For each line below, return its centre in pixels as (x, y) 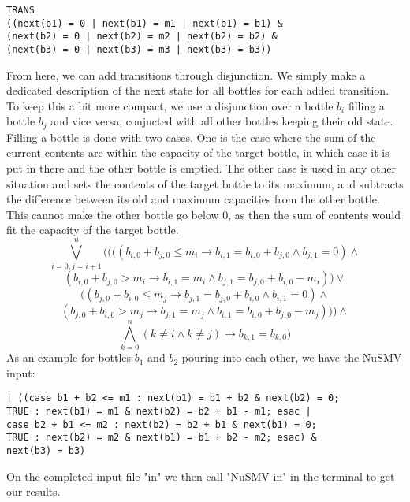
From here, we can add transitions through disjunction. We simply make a (186, 74)
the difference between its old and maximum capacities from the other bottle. (193, 199)
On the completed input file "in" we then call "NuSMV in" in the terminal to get (201, 476)
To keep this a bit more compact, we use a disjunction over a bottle (170, 105)
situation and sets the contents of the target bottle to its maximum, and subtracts (205, 183)
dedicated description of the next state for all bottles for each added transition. (198, 90)
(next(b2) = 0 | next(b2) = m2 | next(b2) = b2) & (142, 37)
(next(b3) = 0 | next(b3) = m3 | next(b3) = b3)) (139, 49)
